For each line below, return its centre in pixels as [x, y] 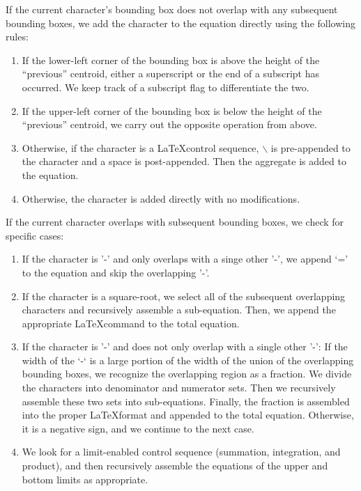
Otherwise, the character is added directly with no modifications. [161, 198]
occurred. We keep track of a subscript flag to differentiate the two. [166, 87]
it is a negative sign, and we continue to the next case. [138, 428]
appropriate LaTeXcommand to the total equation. [131, 323]
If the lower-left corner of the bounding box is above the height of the [171, 60]
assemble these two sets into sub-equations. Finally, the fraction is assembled [186, 401]
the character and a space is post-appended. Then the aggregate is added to [184, 161]
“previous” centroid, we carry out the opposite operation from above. [169, 124]
